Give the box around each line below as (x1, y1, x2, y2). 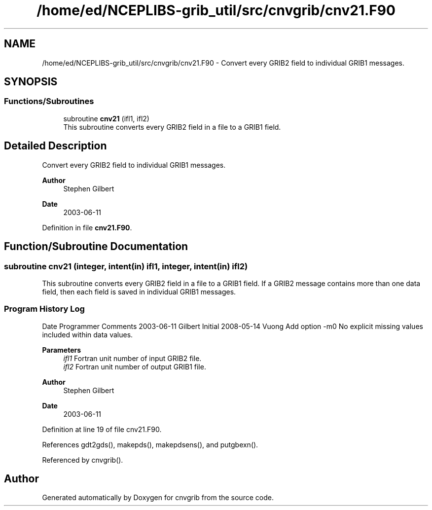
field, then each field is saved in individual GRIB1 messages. (42, 287, 236, 296)
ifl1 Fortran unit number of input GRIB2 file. (63, 354, 202, 363)
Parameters (42, 345, 81, 354)
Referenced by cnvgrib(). (42, 455, 123, 464)
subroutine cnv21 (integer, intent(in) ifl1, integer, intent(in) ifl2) (4, 261, 248, 271)
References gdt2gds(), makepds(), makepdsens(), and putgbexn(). (42, 440, 258, 449)
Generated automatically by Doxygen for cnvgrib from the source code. (42, 493, 274, 502)
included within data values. (42, 330, 133, 339)
